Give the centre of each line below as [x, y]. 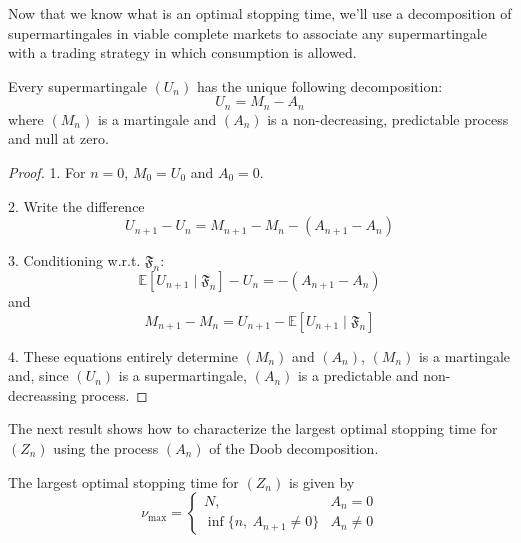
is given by [321, 481]
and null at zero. [58, 138]
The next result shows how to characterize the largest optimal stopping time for [253, 428]
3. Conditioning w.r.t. [74, 260]
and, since [38, 375]
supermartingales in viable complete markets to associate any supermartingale [247, 32]
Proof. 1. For [47, 172]
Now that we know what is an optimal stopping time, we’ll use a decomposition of [260, 13]
